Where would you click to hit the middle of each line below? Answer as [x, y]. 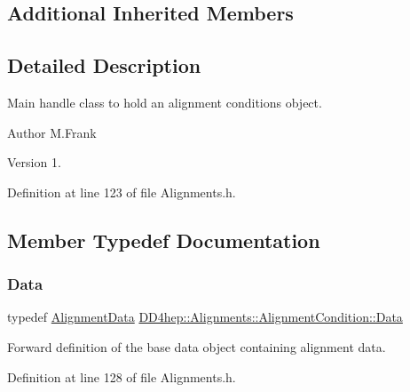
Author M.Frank [52, 132]
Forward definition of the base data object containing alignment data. [197, 346]
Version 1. [34, 162]
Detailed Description [104, 65]
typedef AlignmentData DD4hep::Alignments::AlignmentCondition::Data [205, 317]
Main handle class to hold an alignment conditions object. [165, 102]
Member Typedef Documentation [164, 240]
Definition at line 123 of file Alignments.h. [122, 192]
